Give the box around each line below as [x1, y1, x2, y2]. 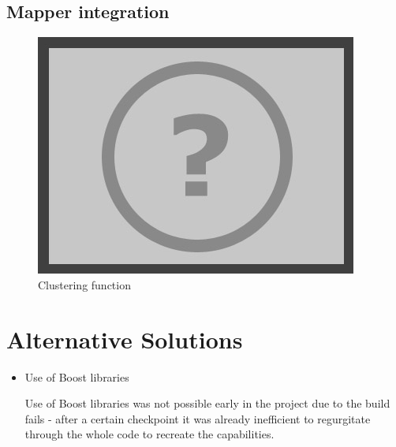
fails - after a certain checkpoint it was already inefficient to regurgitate [24, 410, 371, 427]
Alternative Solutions [6, 322, 243, 355]
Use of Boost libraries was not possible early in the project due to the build [24, 395, 390, 412]
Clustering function [38, 276, 131, 292]
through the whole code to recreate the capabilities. [24, 426, 275, 442]
